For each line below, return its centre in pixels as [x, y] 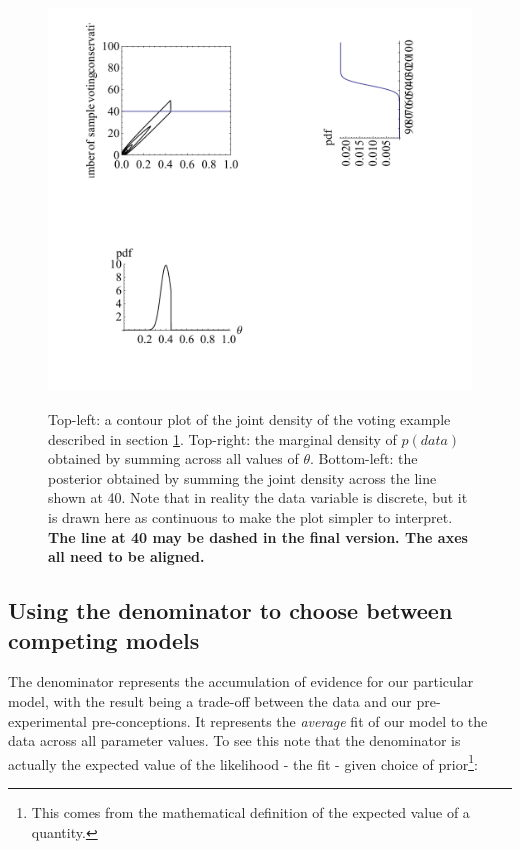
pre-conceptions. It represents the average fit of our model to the [289, 720]
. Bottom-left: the [364, 458]
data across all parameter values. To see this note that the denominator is [234, 740]
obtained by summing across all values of [173, 458]
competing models [104, 639]
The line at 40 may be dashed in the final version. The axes [258, 536]
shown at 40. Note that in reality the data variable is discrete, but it [258, 497]
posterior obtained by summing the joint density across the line [242, 477]
